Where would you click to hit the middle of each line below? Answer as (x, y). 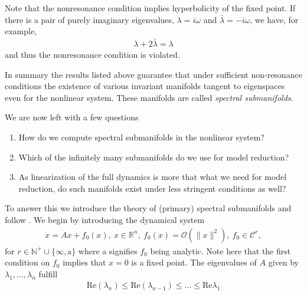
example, (21, 31)
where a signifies (108, 250)
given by (283, 262)
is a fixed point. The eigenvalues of (194, 262)
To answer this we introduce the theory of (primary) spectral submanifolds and (148, 208)
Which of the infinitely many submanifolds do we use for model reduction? (154, 157)
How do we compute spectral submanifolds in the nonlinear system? (141, 137)
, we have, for (274, 19)
